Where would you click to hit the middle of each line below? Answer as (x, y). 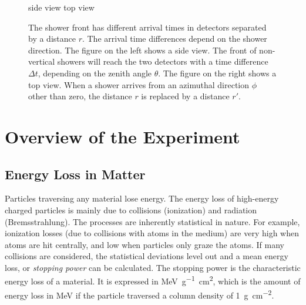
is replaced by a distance (185, 96)
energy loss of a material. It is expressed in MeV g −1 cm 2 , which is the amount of (153, 280)
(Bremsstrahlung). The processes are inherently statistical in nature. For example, (152, 221)
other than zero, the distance (80, 96)
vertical (42, 61)
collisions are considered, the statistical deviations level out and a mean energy (147, 256)
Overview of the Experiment (122, 136)
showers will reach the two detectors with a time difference (163, 61)
